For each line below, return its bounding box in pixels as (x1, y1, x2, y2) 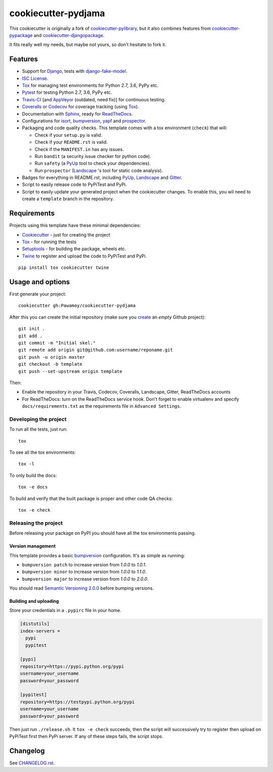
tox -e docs (18, 484, 48, 490)
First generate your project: (9, 291, 67, 297)
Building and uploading (9, 598, 59, 604)
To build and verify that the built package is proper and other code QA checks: (9, 495, 173, 501)
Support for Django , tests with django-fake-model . (22, 68, 127, 74)
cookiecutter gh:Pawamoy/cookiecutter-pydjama (18, 303, 136, 308)
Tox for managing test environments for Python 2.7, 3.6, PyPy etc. (22, 83, 159, 89)
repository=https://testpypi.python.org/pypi (20, 699, 135, 705)
